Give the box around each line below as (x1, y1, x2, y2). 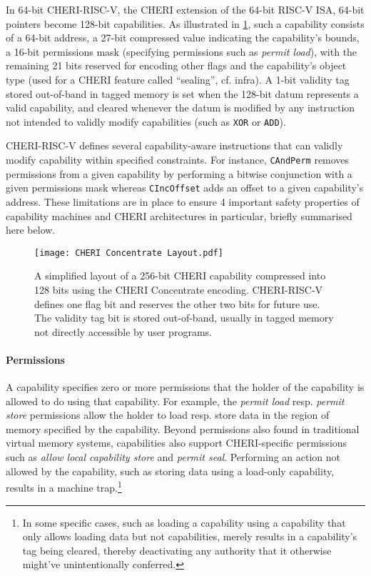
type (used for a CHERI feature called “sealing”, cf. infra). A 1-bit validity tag (6, 71, 350, 86)
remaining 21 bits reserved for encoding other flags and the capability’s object (6, 58, 347, 73)
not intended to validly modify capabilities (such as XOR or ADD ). (6, 114, 286, 129)
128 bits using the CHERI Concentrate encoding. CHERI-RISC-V (34, 282, 323, 297)
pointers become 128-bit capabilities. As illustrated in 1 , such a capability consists (6, 16, 365, 31)
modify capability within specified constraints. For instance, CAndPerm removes (6, 152, 350, 167)
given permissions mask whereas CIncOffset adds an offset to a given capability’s (6, 180, 364, 195)
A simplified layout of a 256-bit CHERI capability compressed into (34, 268, 326, 283)
